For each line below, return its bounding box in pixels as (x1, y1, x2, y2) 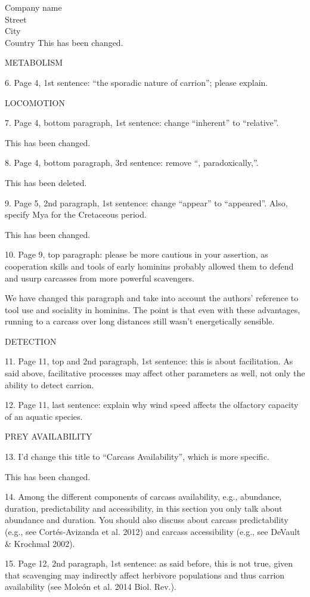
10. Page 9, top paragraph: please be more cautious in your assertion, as (5, 248, 268, 261)
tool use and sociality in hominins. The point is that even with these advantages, (5, 303, 300, 315)
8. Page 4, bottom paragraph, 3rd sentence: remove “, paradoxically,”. (5, 156, 259, 169)
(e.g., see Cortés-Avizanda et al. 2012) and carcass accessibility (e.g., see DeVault (5, 525, 300, 537)
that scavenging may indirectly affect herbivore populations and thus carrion (5, 568, 285, 581)
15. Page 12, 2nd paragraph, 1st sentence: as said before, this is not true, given (5, 557, 293, 570)
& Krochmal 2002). (5, 537, 75, 549)
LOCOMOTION (5, 96, 65, 109)
